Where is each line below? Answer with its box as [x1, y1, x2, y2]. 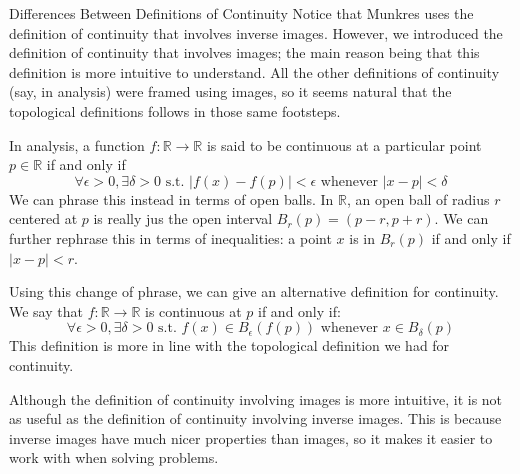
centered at [9, 208, 78, 229]
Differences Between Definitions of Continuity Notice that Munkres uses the [9, 3, 474, 23]
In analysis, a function [9, 134, 145, 155]
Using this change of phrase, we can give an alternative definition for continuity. [9, 281, 499, 302]
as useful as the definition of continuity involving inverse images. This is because [9, 408, 502, 429]
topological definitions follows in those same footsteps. [9, 100, 341, 121]
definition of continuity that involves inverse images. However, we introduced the [9, 22, 503, 43]
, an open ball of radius [347, 188, 490, 209]
